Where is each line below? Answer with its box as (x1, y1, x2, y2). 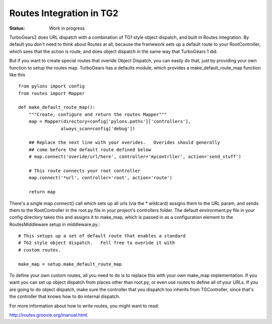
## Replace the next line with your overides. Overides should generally (28, 140, 220, 145)
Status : (9, 25, 25, 31)
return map (28, 189, 56, 195)
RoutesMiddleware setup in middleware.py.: (9, 221, 100, 227)
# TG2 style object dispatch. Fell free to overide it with (18, 240, 175, 246)
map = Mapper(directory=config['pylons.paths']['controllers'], (28, 119, 191, 124)
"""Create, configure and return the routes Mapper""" (28, 111, 167, 117)
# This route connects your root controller (28, 168, 141, 174)
